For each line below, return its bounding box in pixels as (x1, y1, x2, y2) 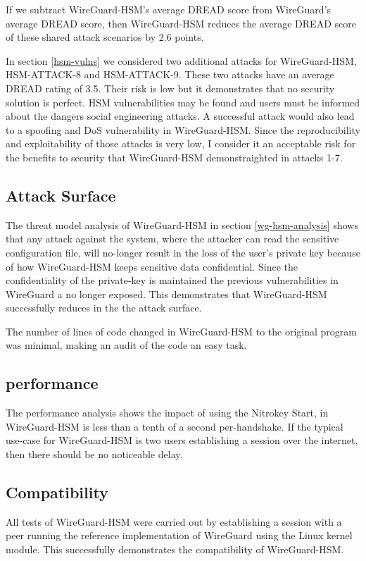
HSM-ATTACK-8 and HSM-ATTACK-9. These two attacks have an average (6, 67, 334, 82)
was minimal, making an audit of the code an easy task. (6, 338, 247, 352)
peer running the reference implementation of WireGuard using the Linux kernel (6, 528, 353, 543)
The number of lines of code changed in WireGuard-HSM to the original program (6, 323, 357, 338)
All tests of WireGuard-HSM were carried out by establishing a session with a (6, 514, 342, 529)
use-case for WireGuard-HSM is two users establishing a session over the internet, (6, 433, 358, 448)
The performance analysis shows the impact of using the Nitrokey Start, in (6, 405, 329, 420)
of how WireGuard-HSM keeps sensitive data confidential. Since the (6, 259, 298, 273)
